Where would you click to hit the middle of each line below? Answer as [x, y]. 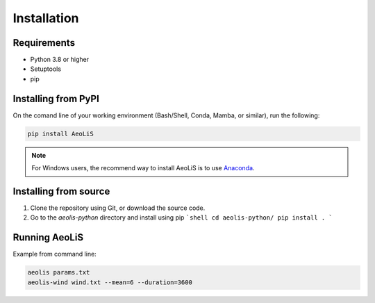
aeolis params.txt [59, 272]
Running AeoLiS [48, 237]
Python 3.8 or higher [60, 60]
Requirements [44, 43]
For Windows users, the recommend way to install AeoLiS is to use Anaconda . [143, 168]
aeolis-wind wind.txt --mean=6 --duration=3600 [110, 282]
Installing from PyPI [56, 98]
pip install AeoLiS [60, 133]
